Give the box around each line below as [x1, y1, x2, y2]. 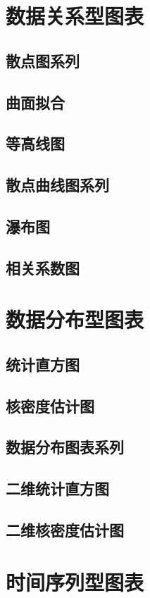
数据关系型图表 [6, 1, 144, 30]
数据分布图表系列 [6, 436, 124, 458]
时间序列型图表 [6, 567, 144, 596]
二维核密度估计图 [6, 518, 124, 540]
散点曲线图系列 [6, 174, 109, 196]
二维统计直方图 [6, 478, 109, 499]
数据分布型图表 [6, 305, 144, 334]
